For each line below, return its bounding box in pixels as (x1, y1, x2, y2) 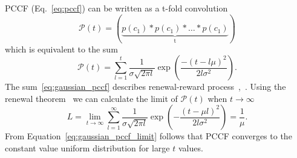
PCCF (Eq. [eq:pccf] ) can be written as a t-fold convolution (5, 2, 228, 14)
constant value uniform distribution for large (5, 141, 170, 154)
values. (178, 141, 203, 154)
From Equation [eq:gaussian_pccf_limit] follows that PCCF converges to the (5, 130, 292, 142)
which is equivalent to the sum (5, 42, 118, 55)
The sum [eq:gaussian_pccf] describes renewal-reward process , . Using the (5, 80, 286, 93)
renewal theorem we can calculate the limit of (5, 92, 178, 104)
